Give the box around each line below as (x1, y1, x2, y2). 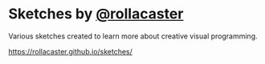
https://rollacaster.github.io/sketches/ (8, 46, 132, 56)
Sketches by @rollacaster (8, 5, 184, 23)
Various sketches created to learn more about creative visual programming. (8, 31, 259, 41)
